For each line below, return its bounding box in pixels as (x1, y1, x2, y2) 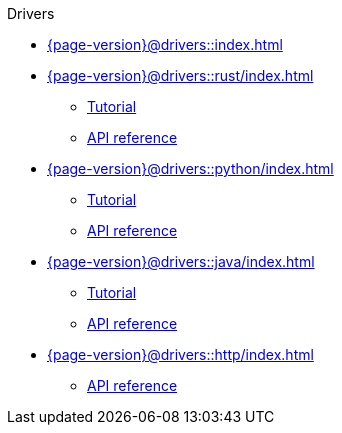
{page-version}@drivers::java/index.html (47, 253, 315, 270)
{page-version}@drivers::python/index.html (47, 160, 334, 177)
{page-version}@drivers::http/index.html (47, 346, 314, 363)
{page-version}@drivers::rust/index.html (47, 67, 314, 84)
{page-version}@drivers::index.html (47, 36, 283, 53)
